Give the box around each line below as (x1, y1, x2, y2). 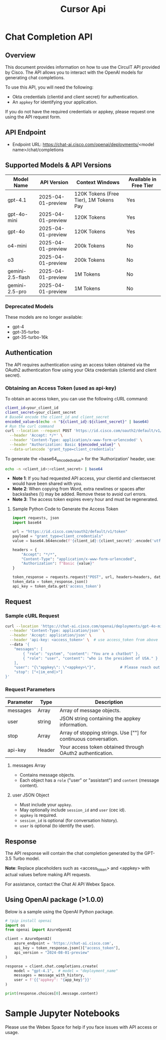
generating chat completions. (5, 75, 65, 80)
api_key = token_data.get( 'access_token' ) (12, 584, 101, 589)
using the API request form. (5, 114, 61, 120)
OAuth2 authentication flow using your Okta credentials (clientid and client (5, 367, 157, 373)
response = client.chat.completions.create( (5, 964, 98, 969)
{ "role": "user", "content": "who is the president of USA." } (23, 656, 158, 661)
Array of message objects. (59, 707, 121, 714)
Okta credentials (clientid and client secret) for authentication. (12, 94, 139, 99)
